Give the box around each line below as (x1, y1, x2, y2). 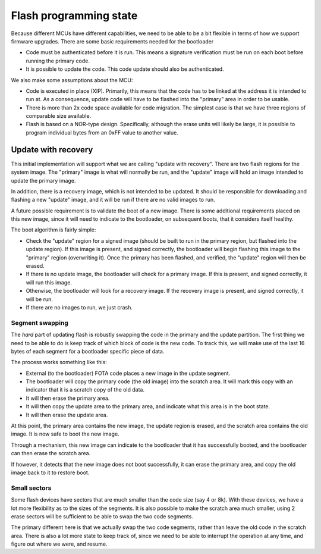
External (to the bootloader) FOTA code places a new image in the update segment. (26, 370, 231, 377)
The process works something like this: (11, 359, 107, 366)
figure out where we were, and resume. (11, 540, 108, 547)
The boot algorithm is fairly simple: (11, 226, 96, 233)
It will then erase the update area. (26, 411, 108, 418)
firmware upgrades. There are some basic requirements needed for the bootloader (11, 37, 214, 45)
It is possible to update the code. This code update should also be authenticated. (26, 65, 224, 73)
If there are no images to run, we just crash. (26, 304, 133, 311)
